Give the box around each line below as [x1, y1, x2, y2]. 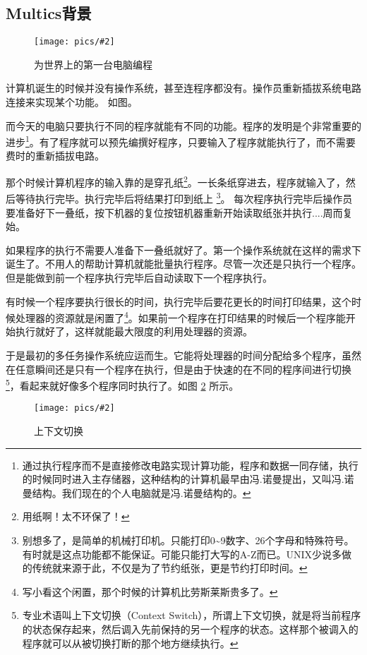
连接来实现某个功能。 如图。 [6, 95, 138, 109]
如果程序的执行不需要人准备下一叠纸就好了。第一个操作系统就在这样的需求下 [6, 242, 361, 257]
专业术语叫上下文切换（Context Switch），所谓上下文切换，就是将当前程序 [22, 608, 361, 623]
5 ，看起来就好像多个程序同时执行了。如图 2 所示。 [6, 376, 239, 392]
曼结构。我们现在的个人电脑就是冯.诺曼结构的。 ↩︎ [22, 485, 251, 500]
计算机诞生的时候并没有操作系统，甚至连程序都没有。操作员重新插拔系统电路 [6, 80, 361, 95]
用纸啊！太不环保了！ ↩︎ [22, 509, 130, 524]
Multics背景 [6, 2, 92, 24]
